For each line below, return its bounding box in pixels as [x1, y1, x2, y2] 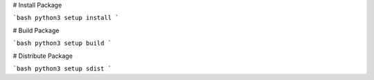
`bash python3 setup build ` [12, 39, 112, 48]
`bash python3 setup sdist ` [12, 64, 112, 72]
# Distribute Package [12, 52, 73, 60]
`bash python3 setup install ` [12, 14, 119, 22]
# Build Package [12, 26, 60, 34]
